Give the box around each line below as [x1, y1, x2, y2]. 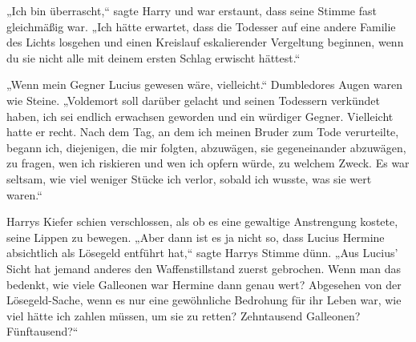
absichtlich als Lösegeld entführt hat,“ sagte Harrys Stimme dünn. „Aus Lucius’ [6, 244, 398, 261]
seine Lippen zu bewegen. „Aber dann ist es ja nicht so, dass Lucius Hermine [6, 228, 385, 245]
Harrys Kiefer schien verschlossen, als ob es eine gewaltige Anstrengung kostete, [6, 213, 398, 230]
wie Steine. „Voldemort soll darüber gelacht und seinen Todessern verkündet [6, 91, 381, 108]
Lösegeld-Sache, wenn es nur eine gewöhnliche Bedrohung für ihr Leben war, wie [6, 292, 402, 308]
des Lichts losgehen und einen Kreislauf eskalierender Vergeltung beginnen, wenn [6, 34, 404, 50]
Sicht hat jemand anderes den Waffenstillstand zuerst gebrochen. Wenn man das [6, 260, 402, 276]
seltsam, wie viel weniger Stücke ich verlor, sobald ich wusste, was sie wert [6, 170, 372, 187]
